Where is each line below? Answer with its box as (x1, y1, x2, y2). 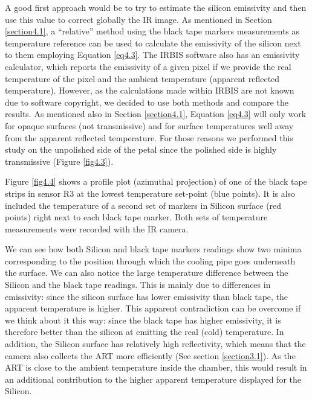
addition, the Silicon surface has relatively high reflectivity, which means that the (5, 337, 306, 350)
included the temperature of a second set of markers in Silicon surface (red (5, 199, 282, 211)
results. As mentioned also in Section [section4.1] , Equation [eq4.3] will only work (5, 107, 307, 120)
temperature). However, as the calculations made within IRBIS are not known (5, 84, 294, 97)
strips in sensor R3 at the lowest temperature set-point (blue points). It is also (5, 187, 296, 199)
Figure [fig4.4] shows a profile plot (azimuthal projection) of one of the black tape (5, 175, 307, 188)
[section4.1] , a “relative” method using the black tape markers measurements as (5, 25, 300, 37)
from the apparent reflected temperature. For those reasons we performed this (5, 131, 293, 144)
